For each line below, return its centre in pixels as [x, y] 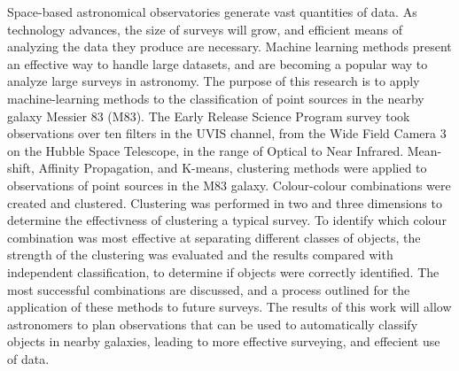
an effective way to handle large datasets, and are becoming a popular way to [218, 63]
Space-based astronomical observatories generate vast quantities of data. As [212, 12]
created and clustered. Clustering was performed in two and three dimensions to [225, 202]
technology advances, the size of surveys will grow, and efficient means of [205, 29]
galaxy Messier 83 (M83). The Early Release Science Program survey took [209, 116]
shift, [21, 168]
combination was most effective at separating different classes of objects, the [214, 237]
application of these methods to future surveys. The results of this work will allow [229, 307]
